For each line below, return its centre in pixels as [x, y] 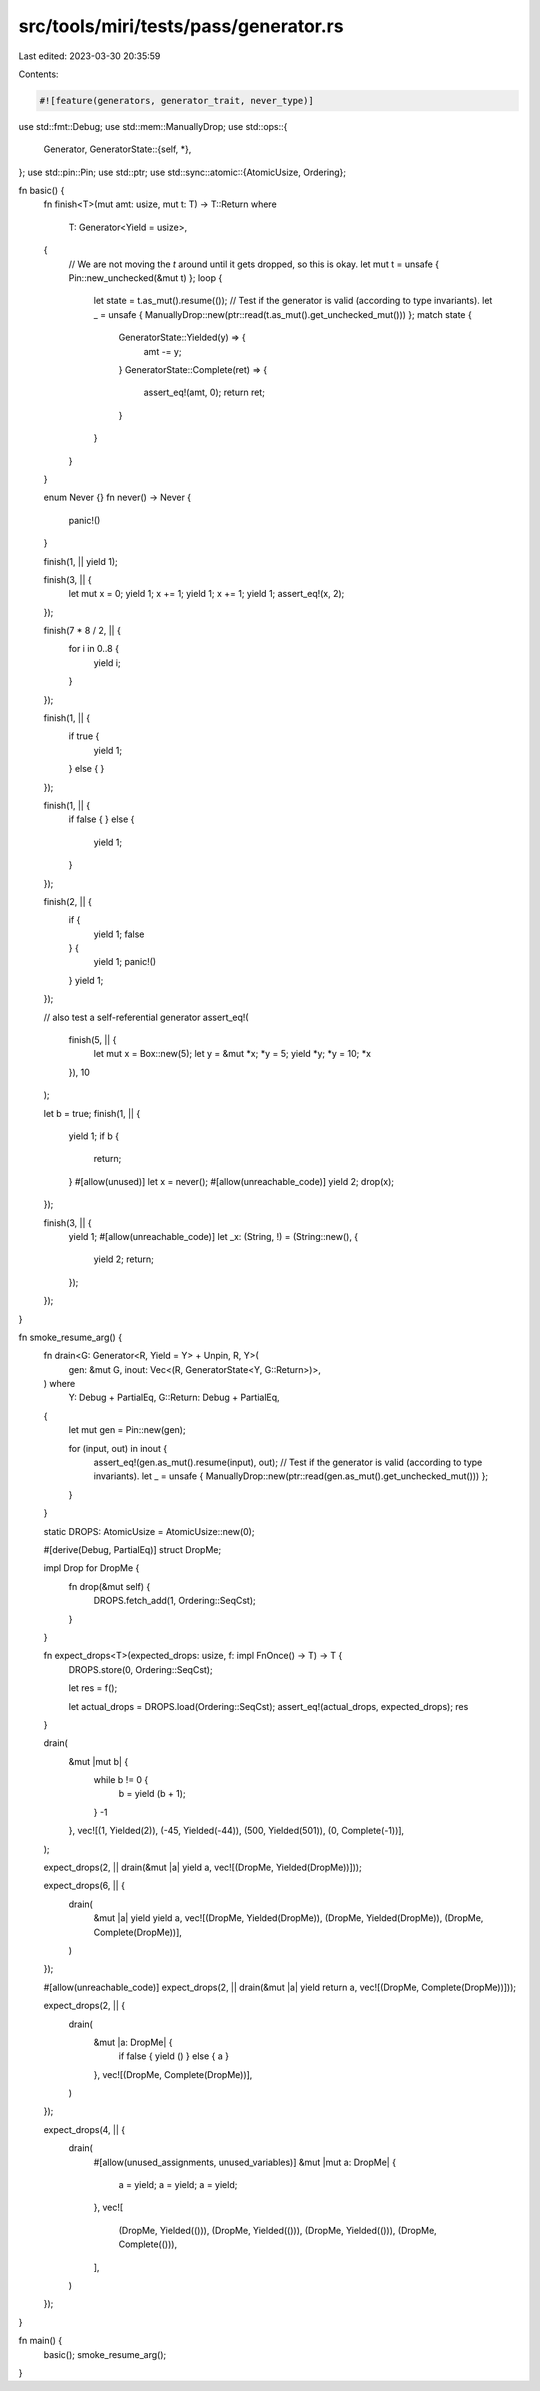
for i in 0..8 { [94, 649]
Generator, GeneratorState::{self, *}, [117, 149]
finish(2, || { [67, 901]
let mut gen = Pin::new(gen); [127, 1430]
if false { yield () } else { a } [174, 2056]
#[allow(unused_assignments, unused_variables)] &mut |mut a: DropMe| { [245, 2162]
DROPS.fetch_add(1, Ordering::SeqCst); [175, 1601]
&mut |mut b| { [98, 1761]
